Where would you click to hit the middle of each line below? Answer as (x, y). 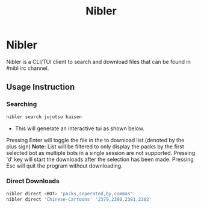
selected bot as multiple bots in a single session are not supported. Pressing (101, 153)
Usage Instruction (41, 87)
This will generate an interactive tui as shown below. (79, 128)
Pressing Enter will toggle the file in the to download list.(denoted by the (95, 140)
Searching (22, 104)
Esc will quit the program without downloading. (64, 165)
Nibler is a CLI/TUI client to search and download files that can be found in (99, 61)
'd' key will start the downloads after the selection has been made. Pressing (100, 159)
